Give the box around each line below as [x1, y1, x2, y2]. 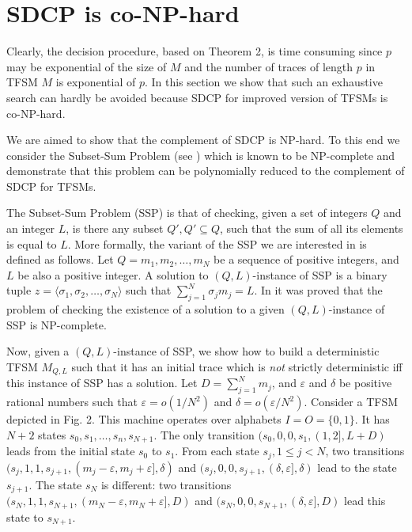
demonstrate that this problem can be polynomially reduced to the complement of [6, 162, 405, 179]
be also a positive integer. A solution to [17, 266, 209, 283]
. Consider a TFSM [304, 393, 399, 410]
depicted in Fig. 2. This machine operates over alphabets [6, 411, 282, 427]
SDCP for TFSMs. [6, 177, 96, 194]
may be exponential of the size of [6, 58, 167, 74]
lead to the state [317, 458, 397, 475]
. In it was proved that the [254, 282, 383, 298]
